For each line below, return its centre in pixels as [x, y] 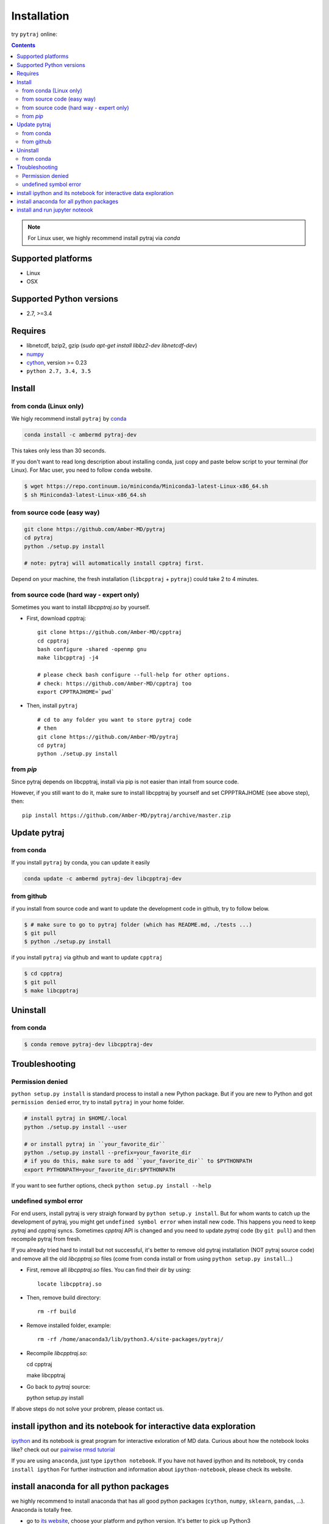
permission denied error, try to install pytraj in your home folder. [98, 1102]
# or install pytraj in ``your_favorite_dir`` [95, 1144]
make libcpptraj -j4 [68, 658]
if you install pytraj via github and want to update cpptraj [87, 958]
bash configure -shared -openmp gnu [92, 650]
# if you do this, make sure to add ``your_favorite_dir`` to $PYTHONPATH [138, 1161]
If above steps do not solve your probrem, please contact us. [88, 1409]
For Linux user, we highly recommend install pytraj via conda [104, 238]
